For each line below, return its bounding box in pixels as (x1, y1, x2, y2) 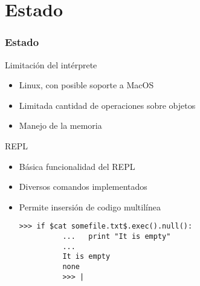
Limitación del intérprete (5, 58, 97, 71)
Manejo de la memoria (19, 119, 102, 132)
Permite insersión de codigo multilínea (19, 200, 161, 213)
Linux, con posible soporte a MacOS (19, 79, 154, 91)
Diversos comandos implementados (19, 180, 147, 193)
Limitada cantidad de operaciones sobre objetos (19, 99, 196, 111)
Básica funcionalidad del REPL (19, 160, 135, 172)
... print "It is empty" (62, 232, 171, 241)
